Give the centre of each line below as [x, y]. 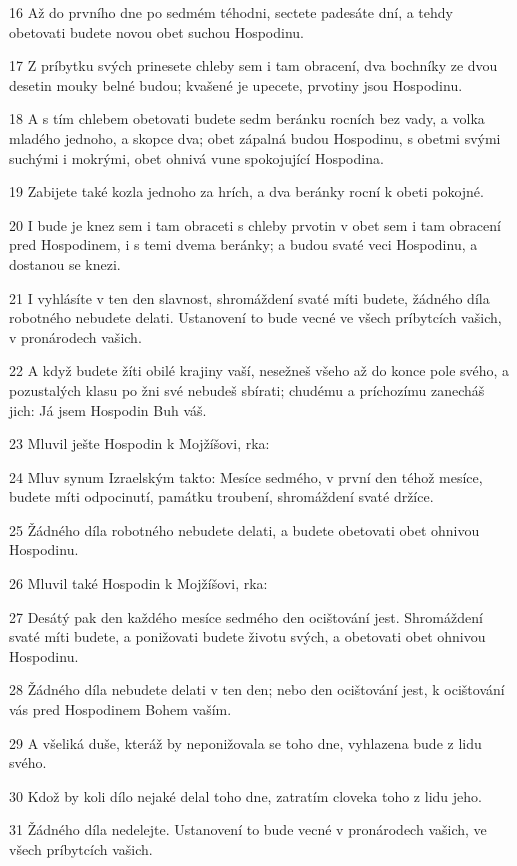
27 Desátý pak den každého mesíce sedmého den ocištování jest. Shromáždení [246, 616]
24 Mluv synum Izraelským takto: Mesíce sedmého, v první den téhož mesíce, [246, 476]
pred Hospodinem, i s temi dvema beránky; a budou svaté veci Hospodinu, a [243, 244]
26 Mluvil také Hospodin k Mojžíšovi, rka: [138, 583]
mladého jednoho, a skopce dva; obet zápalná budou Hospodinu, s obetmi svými [255, 137]
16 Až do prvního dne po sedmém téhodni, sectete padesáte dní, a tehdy [231, 12]
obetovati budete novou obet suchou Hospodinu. [156, 31]
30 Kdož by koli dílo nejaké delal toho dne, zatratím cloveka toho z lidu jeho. [245, 795]
